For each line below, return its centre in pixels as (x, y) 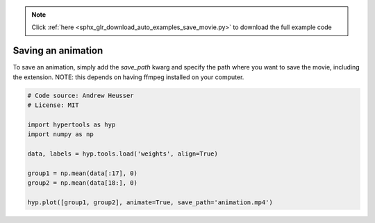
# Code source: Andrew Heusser (81, 95)
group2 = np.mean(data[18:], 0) (83, 183)
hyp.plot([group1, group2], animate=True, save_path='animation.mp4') (150, 202)
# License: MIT (53, 105)
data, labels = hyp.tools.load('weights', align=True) (123, 154)
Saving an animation (58, 51)
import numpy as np (60, 134)
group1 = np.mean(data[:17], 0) (83, 173)
